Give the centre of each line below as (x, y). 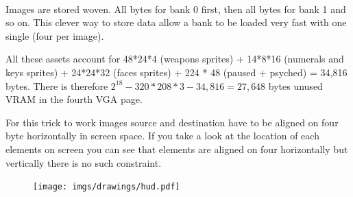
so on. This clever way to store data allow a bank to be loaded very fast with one (176, 22)
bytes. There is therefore (57, 85)
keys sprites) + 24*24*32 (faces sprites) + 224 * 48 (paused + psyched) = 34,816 (176, 72)
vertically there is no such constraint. (84, 162)
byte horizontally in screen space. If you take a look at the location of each (162, 136)
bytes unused (295, 85)
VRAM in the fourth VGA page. (74, 99)
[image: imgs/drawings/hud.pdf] (107, 187)
